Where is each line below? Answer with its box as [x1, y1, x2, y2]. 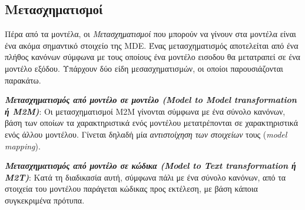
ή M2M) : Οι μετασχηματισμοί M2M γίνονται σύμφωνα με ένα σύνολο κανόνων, [5, 105, 286, 117]
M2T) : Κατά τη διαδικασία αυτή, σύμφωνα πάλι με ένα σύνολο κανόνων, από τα [5, 171, 286, 183]
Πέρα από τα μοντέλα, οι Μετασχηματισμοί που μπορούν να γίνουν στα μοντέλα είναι [5, 28, 296, 40]
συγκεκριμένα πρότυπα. [5, 194, 85, 206]
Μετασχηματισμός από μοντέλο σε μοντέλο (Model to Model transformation [5, 94, 297, 106]
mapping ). [5, 139, 41, 152]
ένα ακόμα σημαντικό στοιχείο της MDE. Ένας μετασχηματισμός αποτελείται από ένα [5, 39, 299, 51]
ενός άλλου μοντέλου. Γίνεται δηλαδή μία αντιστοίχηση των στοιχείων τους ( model [5, 128, 287, 140]
